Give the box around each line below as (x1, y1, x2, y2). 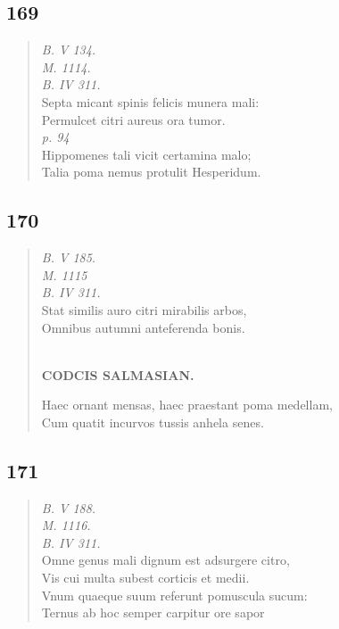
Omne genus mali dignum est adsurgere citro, (41, 550, 290, 569)
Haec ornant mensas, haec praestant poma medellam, (41, 395, 333, 414)
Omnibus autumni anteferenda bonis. (41, 318, 245, 336)
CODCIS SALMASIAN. (41, 365, 194, 384)
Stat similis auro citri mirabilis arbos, (41, 300, 247, 319)
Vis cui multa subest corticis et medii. (41, 568, 250, 587)
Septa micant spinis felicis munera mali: (41, 92, 260, 111)
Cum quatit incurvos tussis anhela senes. (41, 412, 264, 431)
